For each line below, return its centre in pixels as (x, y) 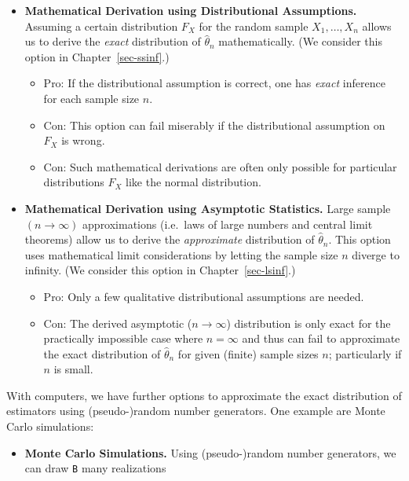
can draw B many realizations (95, 468)
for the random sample (254, 26)
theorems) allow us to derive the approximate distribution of (170, 239)
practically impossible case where (123, 338)
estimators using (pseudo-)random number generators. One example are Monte (196, 411)
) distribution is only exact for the (309, 323)
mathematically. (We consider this (300, 41)
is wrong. (83, 140)
